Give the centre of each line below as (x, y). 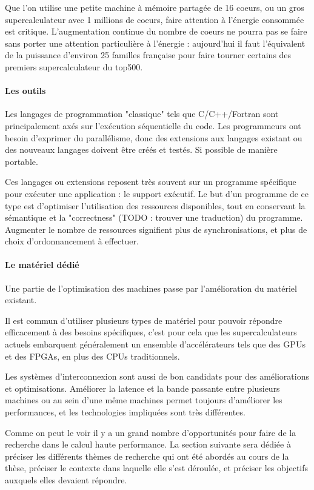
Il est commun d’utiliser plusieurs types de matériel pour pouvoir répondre (144, 320)
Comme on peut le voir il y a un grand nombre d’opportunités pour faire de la (151, 432)
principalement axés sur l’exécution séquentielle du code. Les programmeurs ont (153, 125)
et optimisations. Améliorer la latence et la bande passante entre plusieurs (142, 388)
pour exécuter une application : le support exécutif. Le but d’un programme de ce (157, 193)
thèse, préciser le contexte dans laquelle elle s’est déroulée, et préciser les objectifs (157, 468)
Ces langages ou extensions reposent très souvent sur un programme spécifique (151, 182)
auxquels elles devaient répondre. (66, 480)
